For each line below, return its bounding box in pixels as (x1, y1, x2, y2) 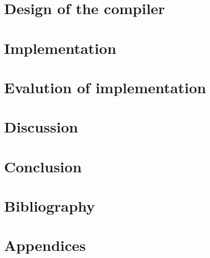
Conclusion (4, 156, 82, 176)
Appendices (4, 235, 86, 255)
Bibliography (4, 196, 95, 216)
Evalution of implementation (4, 77, 206, 97)
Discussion (4, 116, 78, 137)
